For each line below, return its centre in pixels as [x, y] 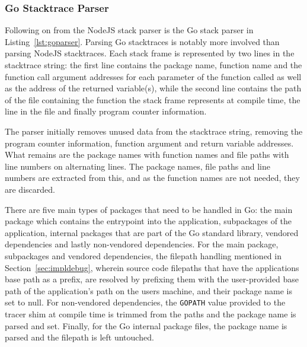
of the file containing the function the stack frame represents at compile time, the [153, 99]
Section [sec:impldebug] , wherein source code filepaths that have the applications [152, 267]
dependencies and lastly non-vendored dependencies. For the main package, [142, 244]
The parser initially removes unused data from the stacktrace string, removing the [154, 131]
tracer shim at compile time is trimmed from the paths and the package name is [151, 313]
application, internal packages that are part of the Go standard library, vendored [152, 232]
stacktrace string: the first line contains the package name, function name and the [153, 65]
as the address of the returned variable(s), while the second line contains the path [153, 88]
